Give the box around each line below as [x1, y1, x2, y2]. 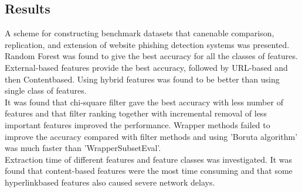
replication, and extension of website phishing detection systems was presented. [5, 38, 290, 50]
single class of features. [5, 84, 87, 97]
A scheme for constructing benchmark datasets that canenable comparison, [5, 27, 274, 39]
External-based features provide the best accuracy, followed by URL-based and [5, 61, 288, 73]
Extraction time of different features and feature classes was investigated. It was [5, 153, 293, 165]
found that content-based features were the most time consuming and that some [5, 164, 293, 177]
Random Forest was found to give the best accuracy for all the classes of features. [5, 50, 298, 62]
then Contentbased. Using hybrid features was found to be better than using [5, 73, 280, 85]
